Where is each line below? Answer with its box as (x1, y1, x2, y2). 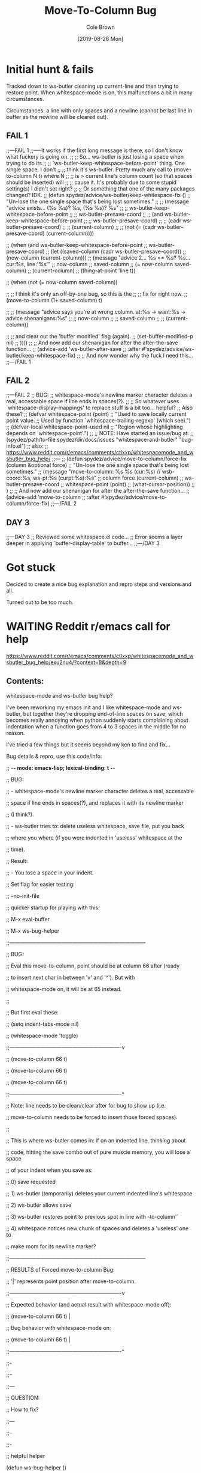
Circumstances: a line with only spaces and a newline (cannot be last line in (6, 106, 193, 114)
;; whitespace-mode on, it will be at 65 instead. (6, 985, 122, 992)
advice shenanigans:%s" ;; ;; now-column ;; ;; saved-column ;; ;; (6, 314, 165, 322)
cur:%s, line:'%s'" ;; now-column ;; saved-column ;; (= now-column (6, 260, 173, 267)
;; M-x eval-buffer (6, 915, 50, 923)
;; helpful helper (6, 1452, 45, 1459)
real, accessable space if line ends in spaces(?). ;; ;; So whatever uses (6, 398, 179, 405)
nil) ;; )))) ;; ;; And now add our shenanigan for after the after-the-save (6, 339, 178, 346)
